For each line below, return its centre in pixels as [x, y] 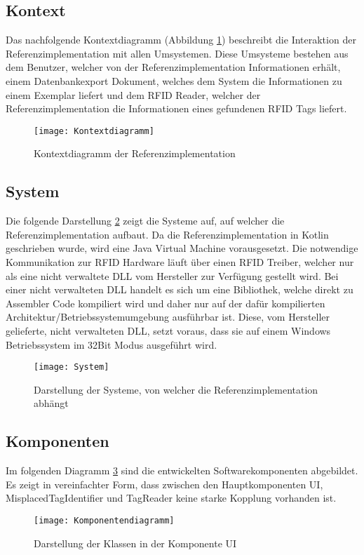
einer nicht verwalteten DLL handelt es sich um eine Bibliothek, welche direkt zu [180, 289]
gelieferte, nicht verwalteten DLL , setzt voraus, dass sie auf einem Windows [168, 330]
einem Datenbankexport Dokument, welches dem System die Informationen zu [174, 80]
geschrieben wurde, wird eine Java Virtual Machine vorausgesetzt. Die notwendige [182, 248]
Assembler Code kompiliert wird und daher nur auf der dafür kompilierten [166, 303]
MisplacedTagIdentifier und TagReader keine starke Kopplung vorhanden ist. [171, 498]
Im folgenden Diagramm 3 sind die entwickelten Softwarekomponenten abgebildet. [182, 470]
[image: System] [72, 367]
